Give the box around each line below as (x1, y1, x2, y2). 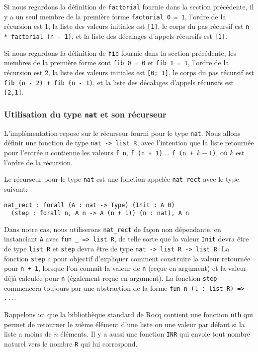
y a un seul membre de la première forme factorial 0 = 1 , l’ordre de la (4, 11, 226, 21)
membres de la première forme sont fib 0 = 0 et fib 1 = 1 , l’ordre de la (4, 57, 229, 68)
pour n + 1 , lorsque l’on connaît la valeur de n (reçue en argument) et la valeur (4, 263, 247, 273)
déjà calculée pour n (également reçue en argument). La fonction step (4, 273, 217, 283)
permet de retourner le (4, 319, 73, 329)
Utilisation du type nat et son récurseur (4, 108, 167, 120)
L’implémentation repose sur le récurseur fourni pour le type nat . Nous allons (4, 127, 241, 138)
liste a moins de (4, 329, 52, 339)
